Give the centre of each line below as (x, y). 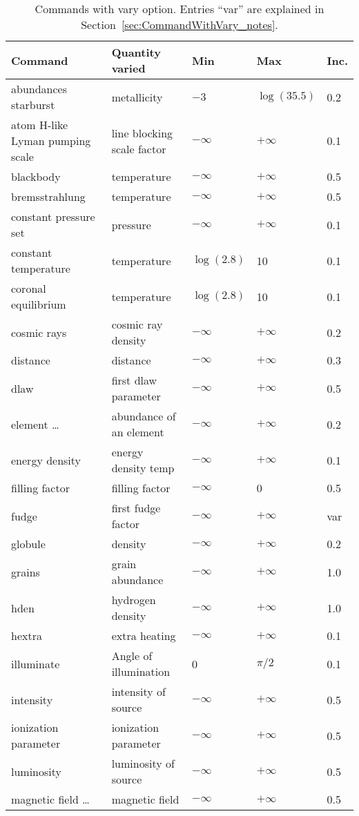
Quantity (136, 52)
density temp (143, 468)
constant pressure (53, 216)
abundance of (144, 416)
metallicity (137, 97)
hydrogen (134, 600)
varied (128, 68)
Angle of (132, 655)
